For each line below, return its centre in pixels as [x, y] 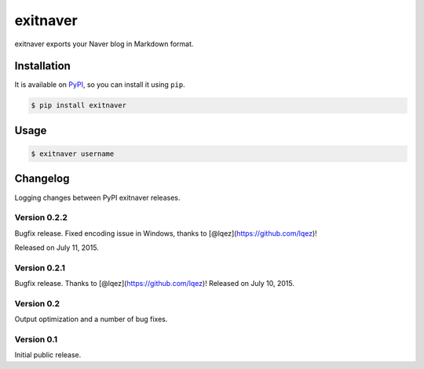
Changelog [42, 179]
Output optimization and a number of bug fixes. [91, 319]
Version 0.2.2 [41, 218]
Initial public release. [48, 355]
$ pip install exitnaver [79, 105]
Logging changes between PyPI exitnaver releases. [97, 197]
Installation [42, 66]
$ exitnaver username [73, 154]
